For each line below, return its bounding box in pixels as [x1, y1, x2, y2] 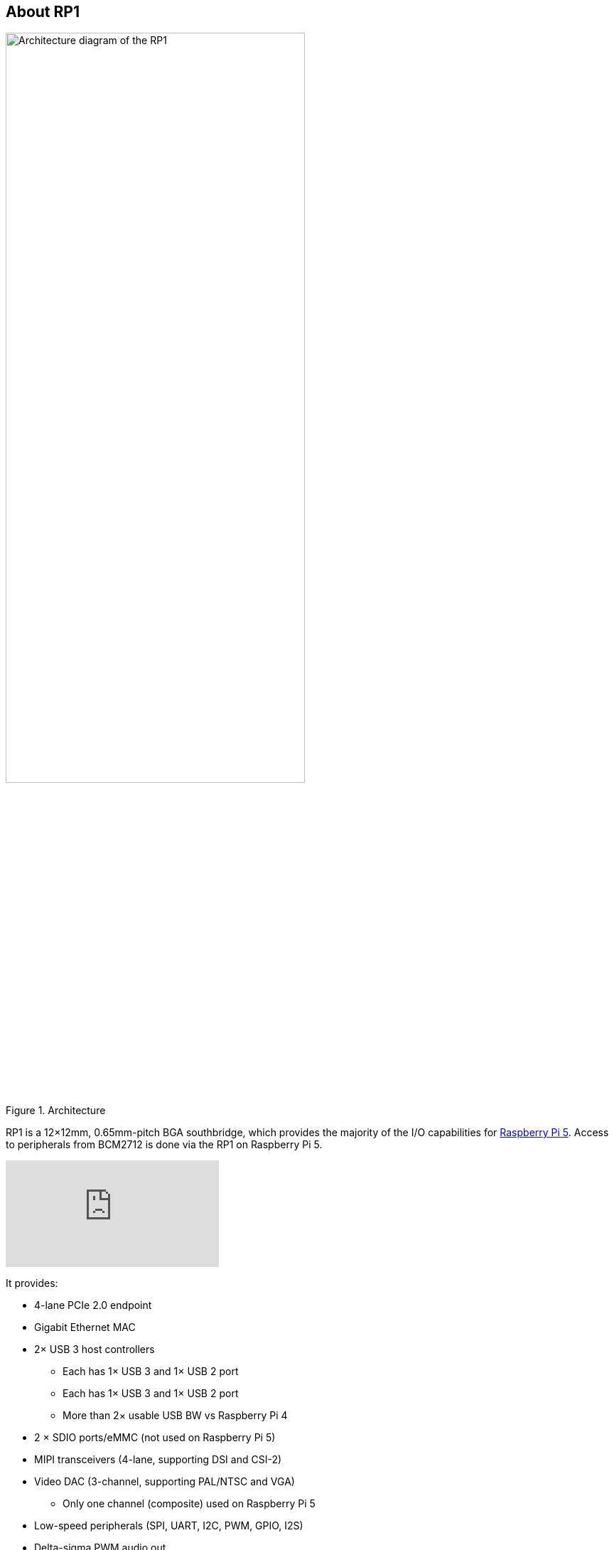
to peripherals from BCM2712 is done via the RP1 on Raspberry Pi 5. [6, 1138, 323, 1150]
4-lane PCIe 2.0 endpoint [34, 1298, 152, 1311]
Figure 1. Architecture [6, 1103, 106, 1116]
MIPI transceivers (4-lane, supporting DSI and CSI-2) [34, 1453, 282, 1465]
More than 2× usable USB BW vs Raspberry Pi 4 [63, 1409, 288, 1421]
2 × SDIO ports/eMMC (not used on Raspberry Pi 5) [34, 1431, 276, 1443]
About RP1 [6, 3, 80, 21]
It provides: [6, 1276, 58, 1289]
